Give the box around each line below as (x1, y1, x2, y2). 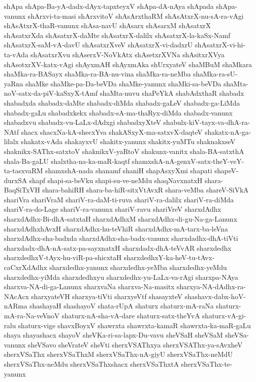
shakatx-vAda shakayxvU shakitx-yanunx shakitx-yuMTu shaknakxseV (21, 136, 236, 147)
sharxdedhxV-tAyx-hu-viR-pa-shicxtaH (4, 252, 122, 263)
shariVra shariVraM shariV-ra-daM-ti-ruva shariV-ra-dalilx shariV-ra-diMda (4, 194, 234, 204)
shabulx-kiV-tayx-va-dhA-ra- (163, 117, 250, 127)
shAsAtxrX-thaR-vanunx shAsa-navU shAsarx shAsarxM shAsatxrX (4, 20, 211, 31)
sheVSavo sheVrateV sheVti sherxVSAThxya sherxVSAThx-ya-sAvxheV (28, 339, 243, 349)
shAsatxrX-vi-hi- (195, 39, 246, 50)
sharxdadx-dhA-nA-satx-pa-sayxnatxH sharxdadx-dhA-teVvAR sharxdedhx (4, 242, 231, 253)
